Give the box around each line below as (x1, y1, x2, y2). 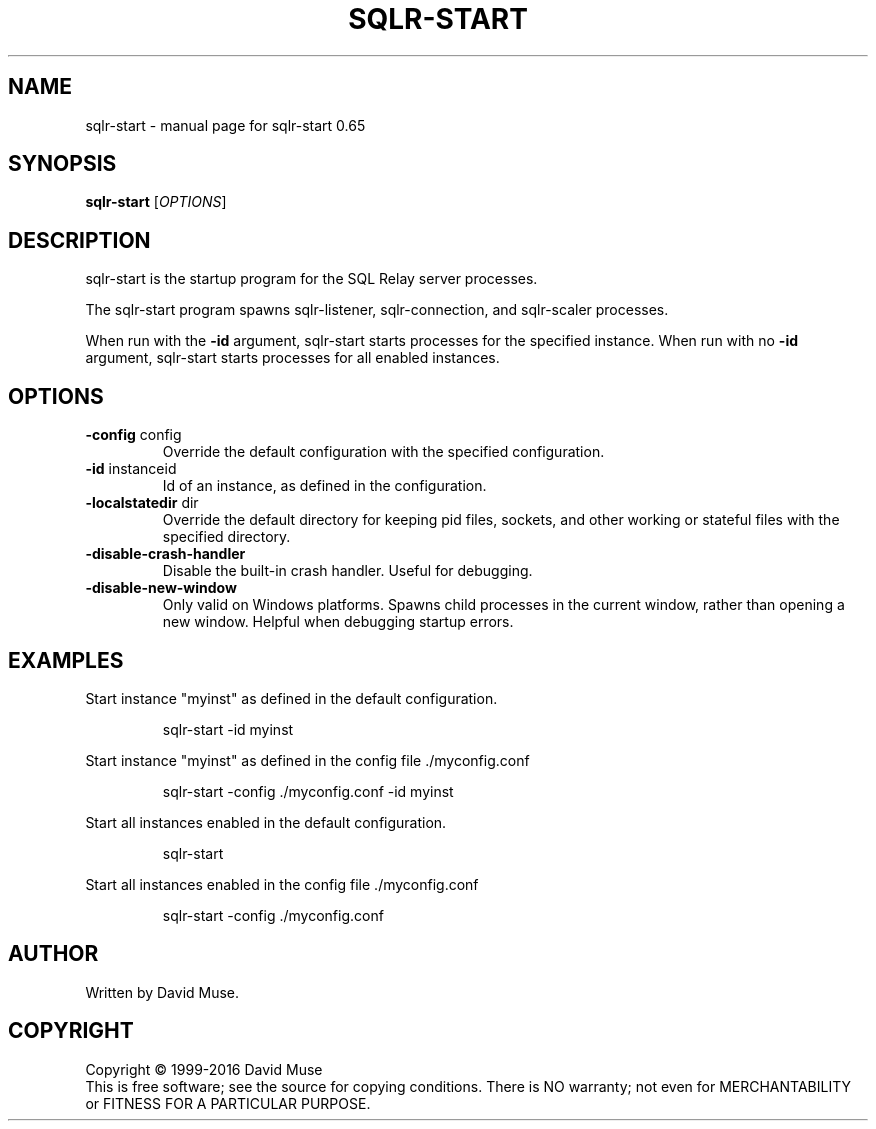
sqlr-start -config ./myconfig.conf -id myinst (162, 782, 454, 800)
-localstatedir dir (85, 494, 199, 512)
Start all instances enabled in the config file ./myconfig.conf (85, 875, 479, 893)
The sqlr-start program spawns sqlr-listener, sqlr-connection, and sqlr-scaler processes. (85, 301, 669, 319)
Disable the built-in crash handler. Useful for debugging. (162, 562, 533, 580)
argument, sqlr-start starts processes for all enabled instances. (85, 349, 500, 367)
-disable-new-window (85, 579, 237, 597)
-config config (85, 426, 182, 444)
